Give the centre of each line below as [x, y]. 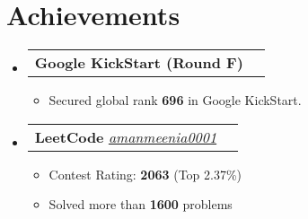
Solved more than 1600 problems [141, 204]
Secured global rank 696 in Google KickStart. [175, 100]
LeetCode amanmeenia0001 [126, 136]
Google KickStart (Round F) [139, 63]
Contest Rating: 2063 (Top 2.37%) [145, 174]
